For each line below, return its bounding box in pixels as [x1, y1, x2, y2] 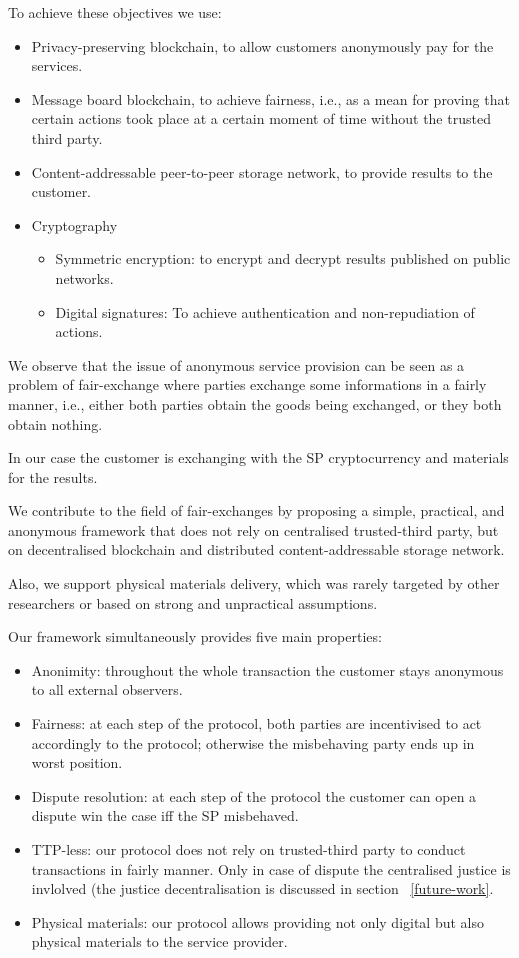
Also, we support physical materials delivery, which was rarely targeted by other [8, 573, 500, 594]
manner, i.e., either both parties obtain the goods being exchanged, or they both [8, 393, 502, 414]
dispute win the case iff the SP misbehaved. [31, 805, 299, 826]
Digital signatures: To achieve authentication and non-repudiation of [55, 301, 475, 322]
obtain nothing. [8, 413, 103, 434]
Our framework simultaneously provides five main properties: [8, 626, 382, 647]
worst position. [31, 752, 123, 773]
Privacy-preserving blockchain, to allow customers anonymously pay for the [31, 35, 494, 56]
